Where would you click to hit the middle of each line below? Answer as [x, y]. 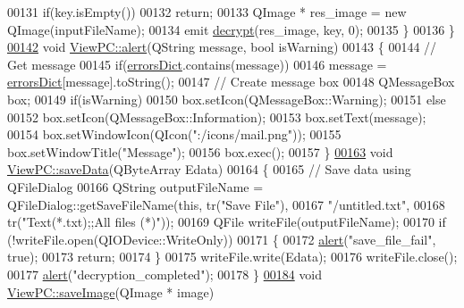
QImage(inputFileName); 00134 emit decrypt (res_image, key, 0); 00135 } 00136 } [231, 29]
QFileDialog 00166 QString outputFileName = [135, 186]
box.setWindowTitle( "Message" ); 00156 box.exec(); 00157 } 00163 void [200, 151]
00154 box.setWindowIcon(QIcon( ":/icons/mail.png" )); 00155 [174, 134]
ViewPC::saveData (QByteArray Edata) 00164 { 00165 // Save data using [209, 169]
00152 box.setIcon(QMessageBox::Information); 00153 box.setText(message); [217, 117]
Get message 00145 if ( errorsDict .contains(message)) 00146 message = [197, 64]
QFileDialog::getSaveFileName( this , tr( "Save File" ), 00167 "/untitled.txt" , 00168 [226, 204]
